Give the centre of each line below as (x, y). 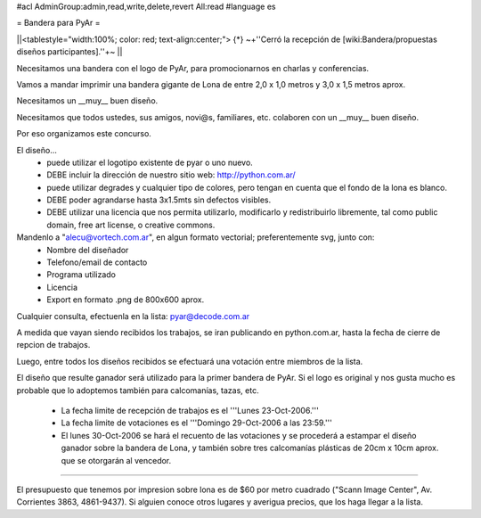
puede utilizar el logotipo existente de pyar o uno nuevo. (150, 162)
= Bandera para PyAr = (58, 23)
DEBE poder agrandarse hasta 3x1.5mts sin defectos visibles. (159, 200)
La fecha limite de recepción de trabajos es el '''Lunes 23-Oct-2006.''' (190, 410)
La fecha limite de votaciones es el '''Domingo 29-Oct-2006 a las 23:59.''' (197, 423)
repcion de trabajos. (53, 345)
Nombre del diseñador (88, 250)
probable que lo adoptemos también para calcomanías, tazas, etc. (138, 390)
